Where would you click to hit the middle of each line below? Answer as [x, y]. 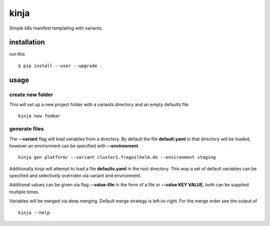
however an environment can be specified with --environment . [74, 146]
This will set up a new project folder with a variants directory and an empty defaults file [99, 104]
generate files [26, 129]
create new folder [31, 94]
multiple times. [24, 192]
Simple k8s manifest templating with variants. [56, 28]
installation [27, 42]
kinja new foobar [39, 116]
